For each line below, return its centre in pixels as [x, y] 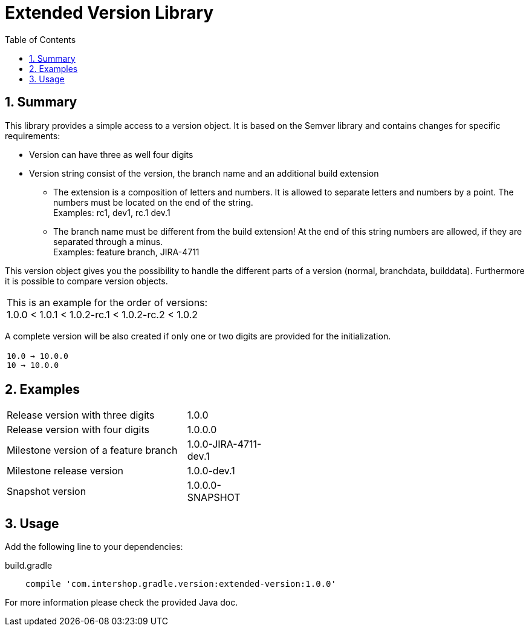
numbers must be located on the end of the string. [153, 202]
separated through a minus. [108, 241]
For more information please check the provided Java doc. [122, 603]
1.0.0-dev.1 [211, 471]
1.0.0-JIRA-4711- [224, 444]
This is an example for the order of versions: [107, 302]
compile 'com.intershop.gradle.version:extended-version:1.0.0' [180, 584]
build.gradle [29, 566]
